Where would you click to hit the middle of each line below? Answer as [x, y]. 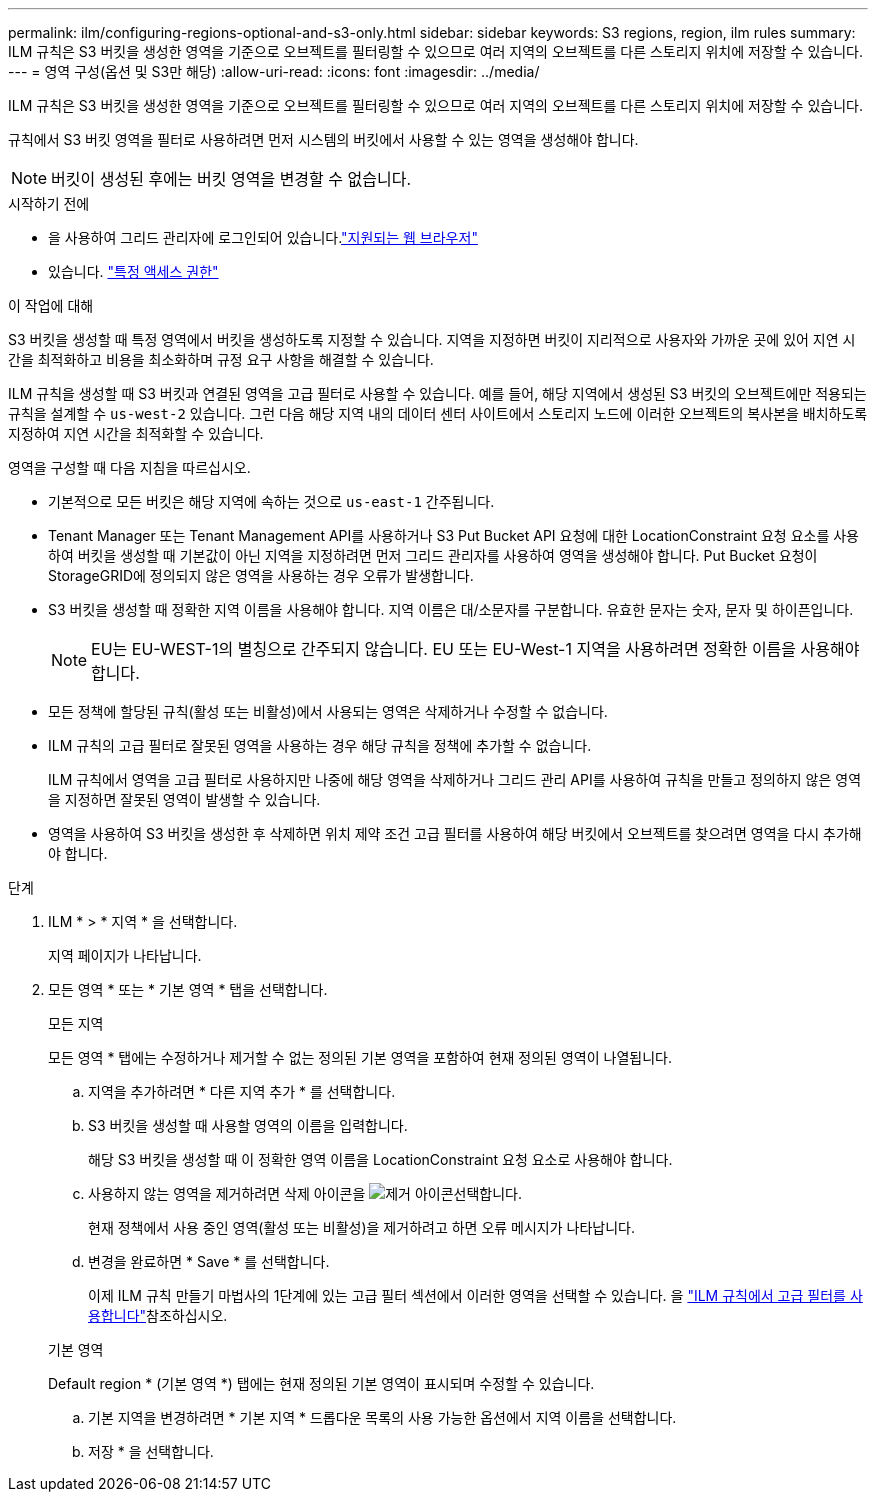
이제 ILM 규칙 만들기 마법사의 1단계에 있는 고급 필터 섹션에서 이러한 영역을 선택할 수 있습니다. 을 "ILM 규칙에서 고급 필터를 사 [475, 1295]
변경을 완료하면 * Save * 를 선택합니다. [209, 1261]
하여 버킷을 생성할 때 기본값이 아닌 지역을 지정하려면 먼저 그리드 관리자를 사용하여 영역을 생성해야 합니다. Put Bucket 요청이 [433, 555]
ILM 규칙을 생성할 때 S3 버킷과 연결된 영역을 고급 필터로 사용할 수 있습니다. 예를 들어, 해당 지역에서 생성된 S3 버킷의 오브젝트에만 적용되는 [437, 393]
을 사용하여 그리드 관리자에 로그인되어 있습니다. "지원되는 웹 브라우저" [263, 237]
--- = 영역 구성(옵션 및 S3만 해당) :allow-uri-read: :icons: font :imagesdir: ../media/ [274, 71]
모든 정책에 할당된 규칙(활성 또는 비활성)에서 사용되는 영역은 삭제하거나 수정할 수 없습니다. [328, 711]
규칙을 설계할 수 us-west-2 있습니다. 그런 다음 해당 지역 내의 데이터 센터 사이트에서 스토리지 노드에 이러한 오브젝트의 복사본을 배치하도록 [438, 413]
